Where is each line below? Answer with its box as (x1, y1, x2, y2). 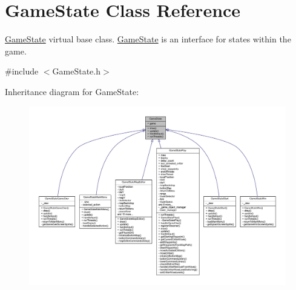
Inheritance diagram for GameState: (5, 85, 139, 97)
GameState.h (52, 65, 100, 77)
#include (5, 65, 39, 77)
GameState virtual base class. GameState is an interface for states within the (5, 33, 291, 45)
